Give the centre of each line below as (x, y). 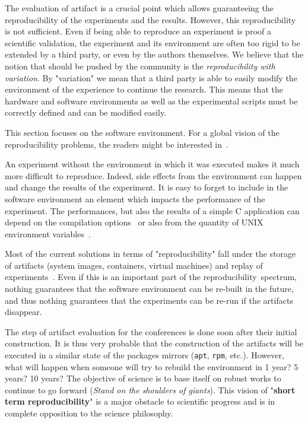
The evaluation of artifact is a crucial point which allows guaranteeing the (139, 8)
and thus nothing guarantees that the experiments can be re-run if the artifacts (149, 300)
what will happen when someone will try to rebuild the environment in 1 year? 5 (152, 366)
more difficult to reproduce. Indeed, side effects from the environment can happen (153, 175)
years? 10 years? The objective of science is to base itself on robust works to (143, 378)
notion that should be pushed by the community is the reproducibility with (140, 66)
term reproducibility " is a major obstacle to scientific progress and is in (140, 401)
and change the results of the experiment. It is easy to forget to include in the (147, 187)
